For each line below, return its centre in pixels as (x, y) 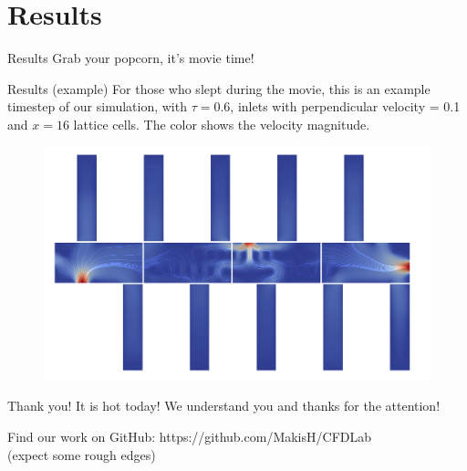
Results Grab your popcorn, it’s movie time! (131, 58)
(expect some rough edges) (82, 454)
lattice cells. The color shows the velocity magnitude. (222, 124)
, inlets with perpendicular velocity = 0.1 (345, 106)
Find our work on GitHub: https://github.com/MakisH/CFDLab (190, 436)
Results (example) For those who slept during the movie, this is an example (219, 88)
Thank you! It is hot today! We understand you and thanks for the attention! (224, 406)
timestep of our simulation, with (97, 106)
